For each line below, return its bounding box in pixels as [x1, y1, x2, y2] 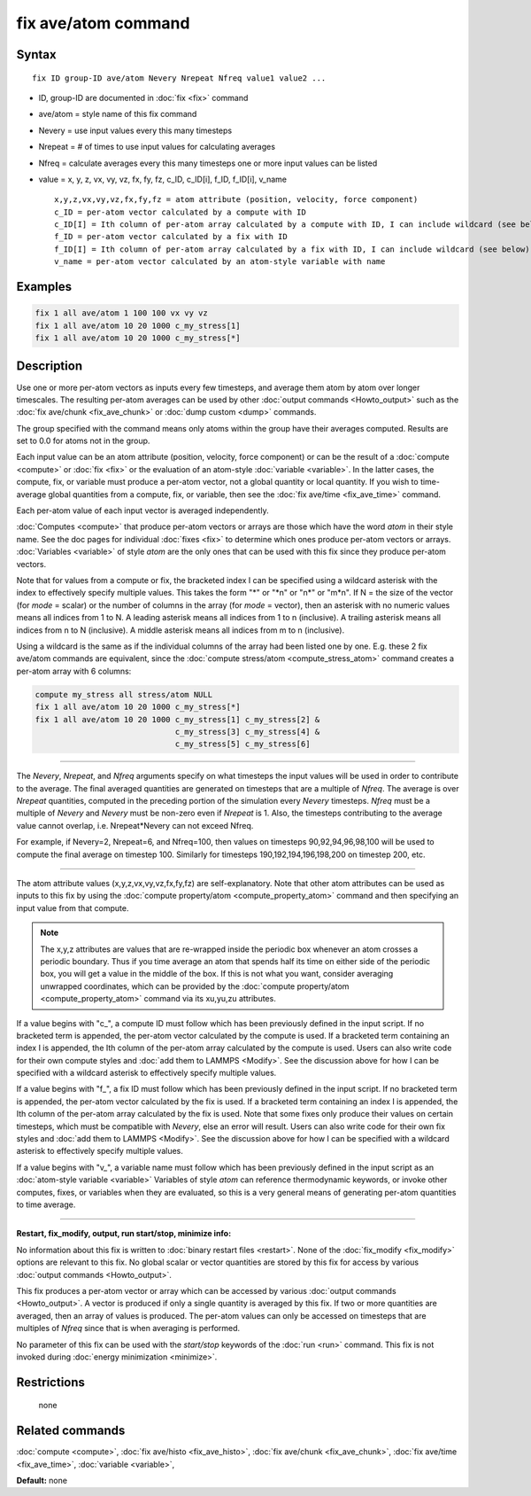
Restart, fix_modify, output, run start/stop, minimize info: [16, 1228, 232, 1239]
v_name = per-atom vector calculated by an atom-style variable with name [54, 257, 386, 267]
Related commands [16, 1423, 126, 1438]
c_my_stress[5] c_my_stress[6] [174, 739, 311, 749]
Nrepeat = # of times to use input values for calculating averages [38, 142, 276, 152]
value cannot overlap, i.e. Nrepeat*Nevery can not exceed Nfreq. [16, 820, 254, 830]
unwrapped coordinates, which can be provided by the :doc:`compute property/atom [40, 980, 350, 992]
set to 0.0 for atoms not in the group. [16, 435, 150, 447]
